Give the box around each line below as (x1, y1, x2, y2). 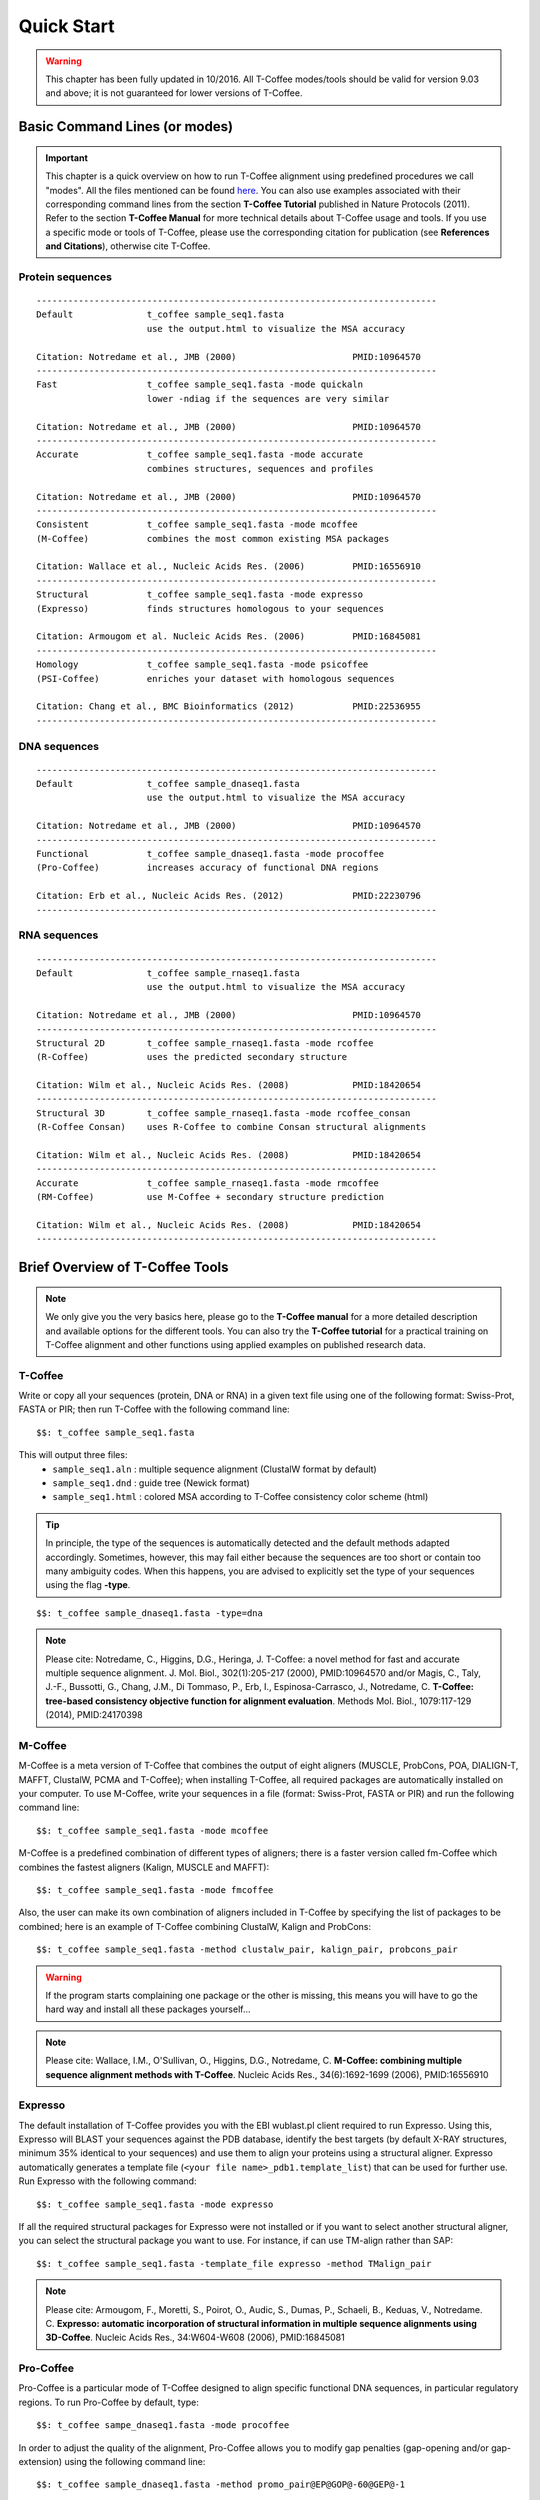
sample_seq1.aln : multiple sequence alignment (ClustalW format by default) (52, 1463, 377, 1475)
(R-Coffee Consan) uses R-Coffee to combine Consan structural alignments (36, 1121, 427, 1133)
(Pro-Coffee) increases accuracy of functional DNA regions (36, 862, 379, 874)
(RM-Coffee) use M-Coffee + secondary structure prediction (36, 1191, 385, 1203)
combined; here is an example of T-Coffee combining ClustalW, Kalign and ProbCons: (18, 1920, 372, 1932)
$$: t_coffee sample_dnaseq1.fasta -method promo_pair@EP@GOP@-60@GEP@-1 (36, 2479, 406, 2490)
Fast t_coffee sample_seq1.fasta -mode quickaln (36, 379, 364, 390)
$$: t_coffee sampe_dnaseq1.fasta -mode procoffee (36, 2420, 290, 2431)
